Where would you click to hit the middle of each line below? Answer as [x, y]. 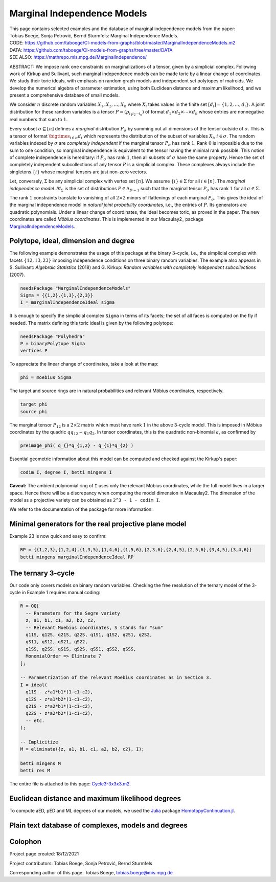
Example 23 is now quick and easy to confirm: [58, 536]
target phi [34, 404]
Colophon [26, 842]
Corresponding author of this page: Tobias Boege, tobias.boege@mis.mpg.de [91, 873]
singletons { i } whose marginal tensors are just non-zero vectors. [78, 172]
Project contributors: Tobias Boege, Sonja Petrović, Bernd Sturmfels [81, 863]
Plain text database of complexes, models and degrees [98, 826]
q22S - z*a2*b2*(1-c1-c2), [60, 714]
